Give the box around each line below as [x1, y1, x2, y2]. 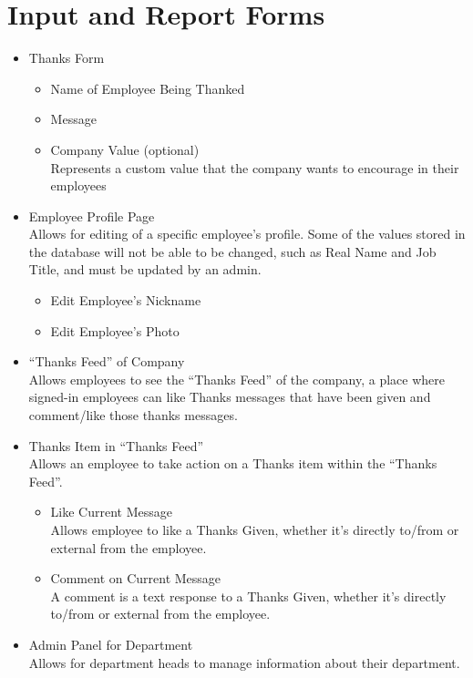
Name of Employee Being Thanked [50, 78, 245, 98]
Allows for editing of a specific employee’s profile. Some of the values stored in [28, 224, 466, 243]
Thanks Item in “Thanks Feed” [28, 436, 204, 455]
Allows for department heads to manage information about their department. [28, 652, 460, 672]
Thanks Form [28, 48, 105, 67]
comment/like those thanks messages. [28, 406, 238, 425]
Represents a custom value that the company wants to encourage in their [50, 158, 459, 177]
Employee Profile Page [28, 206, 155, 225]
